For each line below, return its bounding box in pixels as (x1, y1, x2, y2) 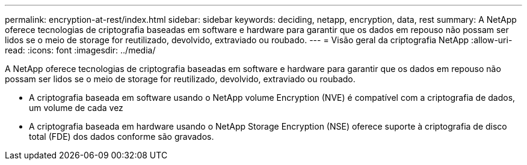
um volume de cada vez (29, 103, 123, 113)
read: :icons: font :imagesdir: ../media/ (5, 45, 156, 55)
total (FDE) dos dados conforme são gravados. (29, 131, 214, 142)
